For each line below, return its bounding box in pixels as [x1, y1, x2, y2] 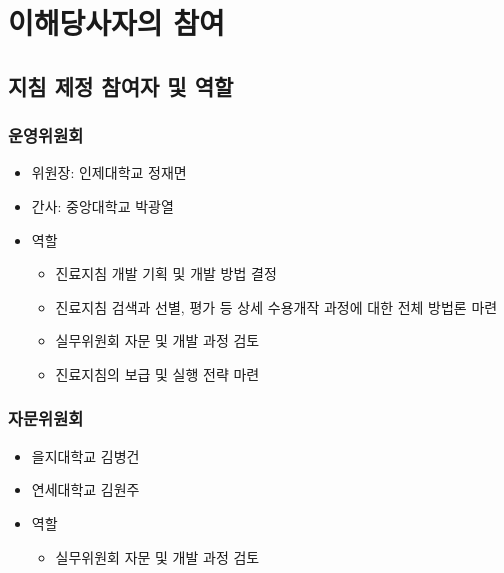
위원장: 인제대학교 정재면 [31, 162, 187, 183]
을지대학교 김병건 [31, 445, 140, 466]
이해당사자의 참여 [8, 2, 225, 43]
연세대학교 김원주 [31, 479, 140, 500]
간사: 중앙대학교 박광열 [31, 195, 174, 216]
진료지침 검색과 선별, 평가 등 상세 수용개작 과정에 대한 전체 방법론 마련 [55, 296, 498, 317]
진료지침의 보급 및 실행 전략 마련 [55, 363, 260, 384]
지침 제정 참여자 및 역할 [8, 70, 234, 101]
